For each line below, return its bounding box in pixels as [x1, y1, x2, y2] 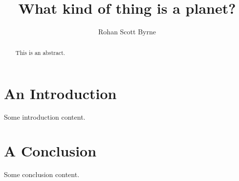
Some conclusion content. [4, 169, 80, 179]
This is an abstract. [15, 48, 65, 56]
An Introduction [4, 83, 117, 103]
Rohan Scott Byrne [98, 26, 156, 37]
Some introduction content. [4, 112, 86, 122]
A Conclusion [4, 140, 97, 160]
